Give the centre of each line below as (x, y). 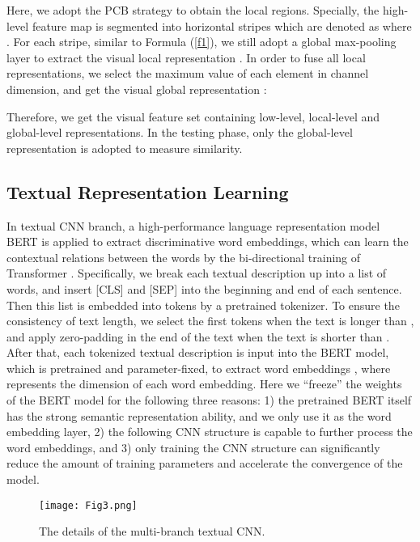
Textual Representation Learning (148, 191)
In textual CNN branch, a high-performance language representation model (193, 225)
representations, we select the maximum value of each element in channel (188, 73)
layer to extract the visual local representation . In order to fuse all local (186, 57)
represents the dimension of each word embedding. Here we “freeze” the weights (204, 384)
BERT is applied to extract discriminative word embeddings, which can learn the (208, 241)
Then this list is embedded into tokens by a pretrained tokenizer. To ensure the (203, 305)
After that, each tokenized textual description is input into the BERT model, (198, 352)
